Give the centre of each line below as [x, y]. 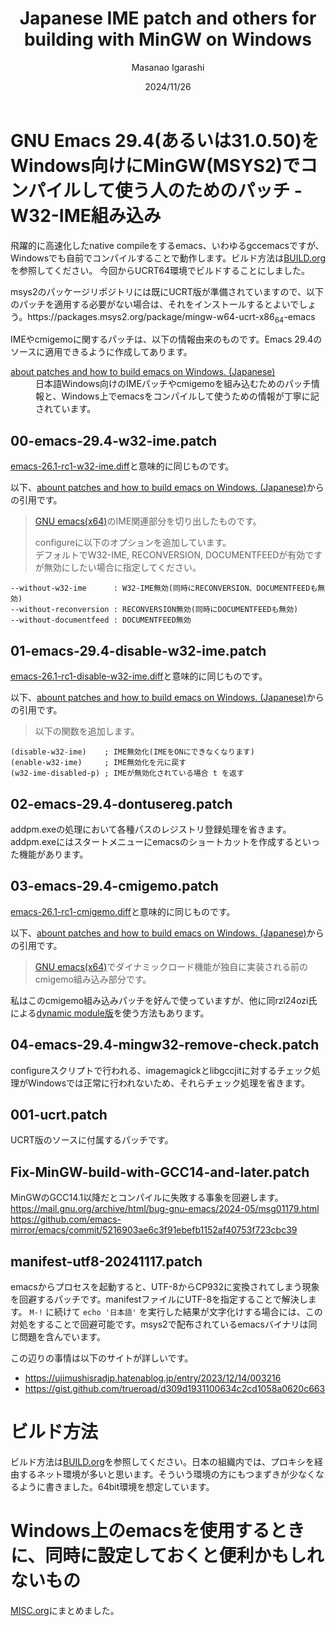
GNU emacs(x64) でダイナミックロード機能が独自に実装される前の [171, 966]
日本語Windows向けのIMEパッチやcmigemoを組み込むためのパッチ [173, 384]
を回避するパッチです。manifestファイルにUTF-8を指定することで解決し [159, 1299]
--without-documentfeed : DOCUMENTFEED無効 [101, 620]
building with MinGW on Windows [168, 39]
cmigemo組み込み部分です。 [93, 979]
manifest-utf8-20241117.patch [106, 1261]
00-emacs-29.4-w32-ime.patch [114, 440]
